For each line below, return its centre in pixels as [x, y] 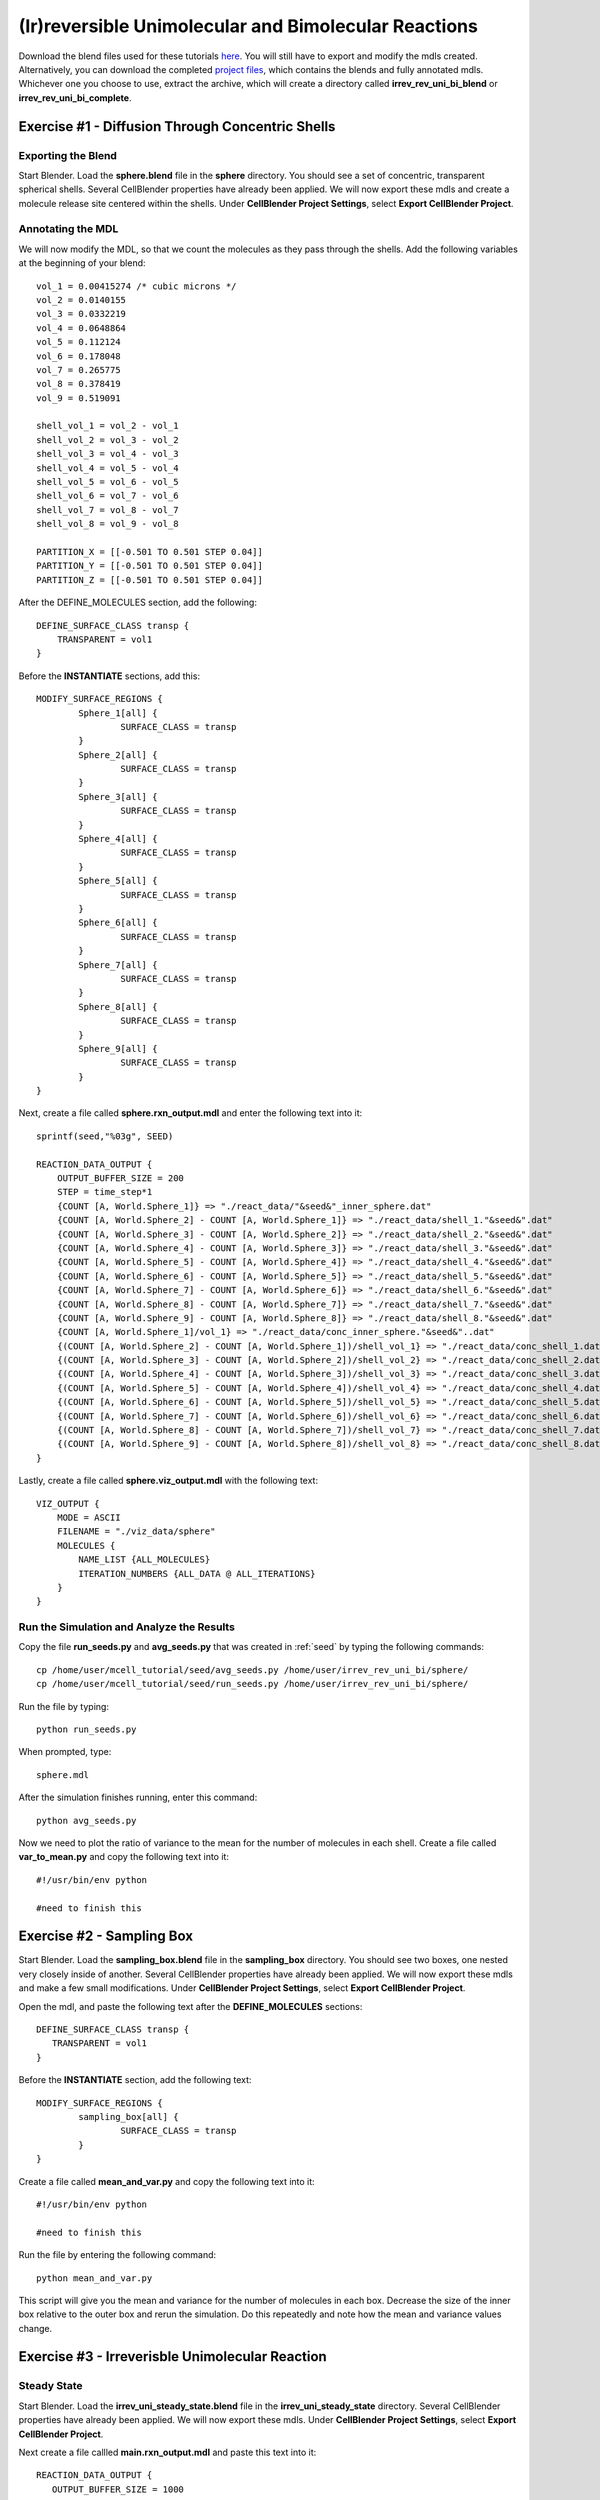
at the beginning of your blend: [82, 263]
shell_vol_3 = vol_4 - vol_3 [107, 454]
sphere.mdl [63, 1774]
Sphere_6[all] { [118, 923]
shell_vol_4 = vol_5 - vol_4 [107, 468]
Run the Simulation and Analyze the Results [126, 1627]
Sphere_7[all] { [118, 964]
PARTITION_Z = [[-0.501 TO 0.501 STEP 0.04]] [150, 579]
